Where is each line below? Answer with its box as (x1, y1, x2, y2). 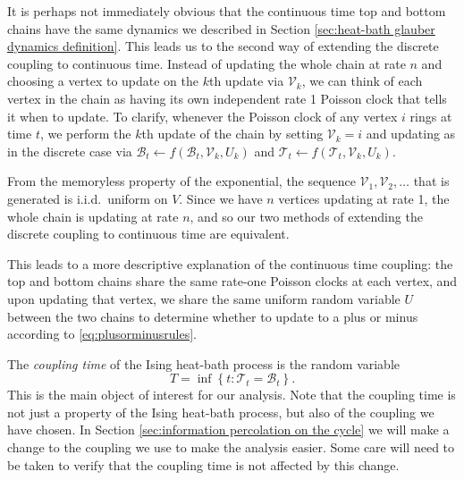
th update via (208, 72, 284, 90)
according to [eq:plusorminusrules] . (7, 324, 197, 343)
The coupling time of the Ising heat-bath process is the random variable (7, 354, 401, 373)
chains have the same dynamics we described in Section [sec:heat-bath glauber (7, 19, 435, 38)
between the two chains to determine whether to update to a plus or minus (7, 307, 418, 325)
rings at (409, 106, 452, 125)
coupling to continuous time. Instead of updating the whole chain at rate (7, 54, 406, 72)
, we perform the (39, 124, 131, 143)
